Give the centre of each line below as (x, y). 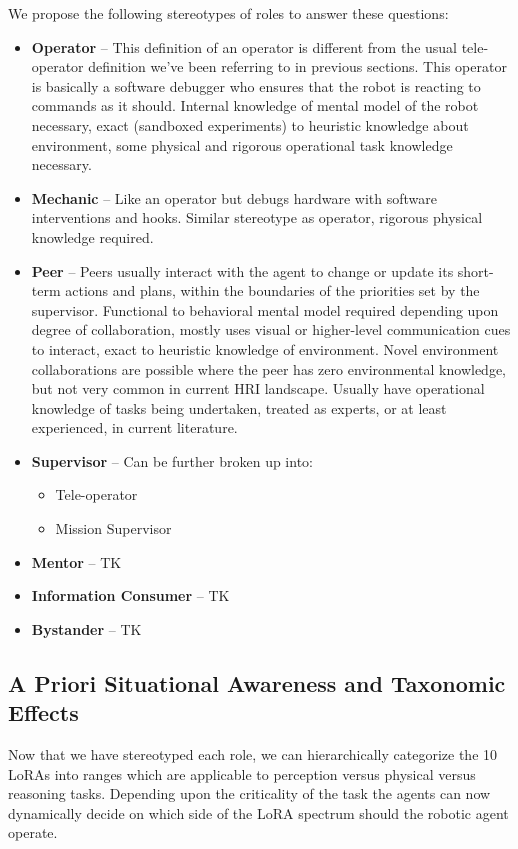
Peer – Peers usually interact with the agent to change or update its (242, 270)
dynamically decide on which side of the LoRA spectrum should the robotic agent (258, 812)
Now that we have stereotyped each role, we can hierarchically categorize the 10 (253, 754)
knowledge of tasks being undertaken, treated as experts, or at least (239, 407)
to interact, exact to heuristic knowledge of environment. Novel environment (265, 348)
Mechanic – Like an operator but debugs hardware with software (234, 197)
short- (475, 270)
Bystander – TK (86, 628)
